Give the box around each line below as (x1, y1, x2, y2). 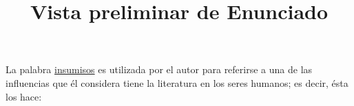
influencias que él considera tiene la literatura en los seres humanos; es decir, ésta (6, 75, 348, 90)
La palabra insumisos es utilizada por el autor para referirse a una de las (6, 62, 313, 77)
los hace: (6, 89, 42, 103)
